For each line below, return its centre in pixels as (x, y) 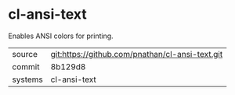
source (25, 54)
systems (27, 79)
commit (26, 66)
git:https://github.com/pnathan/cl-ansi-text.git (137, 54)
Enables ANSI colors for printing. (61, 36)
